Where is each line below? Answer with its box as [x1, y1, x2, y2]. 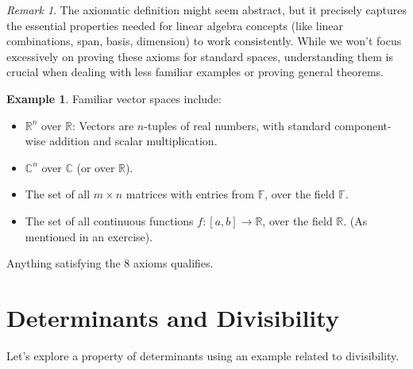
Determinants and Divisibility [6, 301, 339, 333]
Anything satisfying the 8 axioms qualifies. [6, 255, 214, 271]
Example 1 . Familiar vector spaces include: [6, 90, 222, 106]
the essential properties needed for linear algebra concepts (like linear [6, 17, 344, 33]
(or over [76, 159, 115, 175]
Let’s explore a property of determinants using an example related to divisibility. [6, 347, 399, 363]
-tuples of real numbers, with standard [144, 117, 331, 133]
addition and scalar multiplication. [49, 133, 218, 149]
